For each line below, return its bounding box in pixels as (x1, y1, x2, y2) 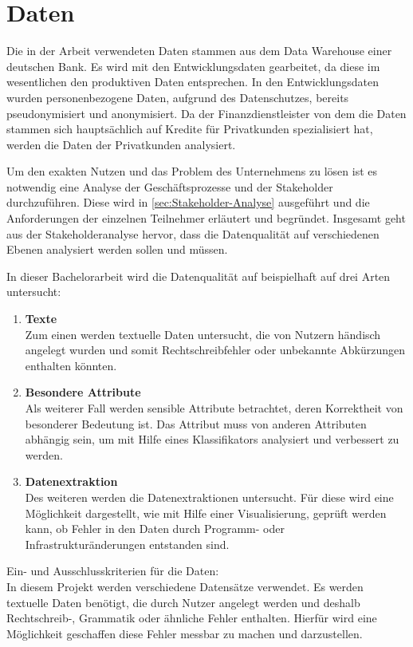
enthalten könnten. (25, 357, 117, 373)
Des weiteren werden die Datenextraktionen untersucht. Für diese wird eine (25, 488, 394, 505)
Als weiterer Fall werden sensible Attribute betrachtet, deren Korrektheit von (25, 400, 403, 416)
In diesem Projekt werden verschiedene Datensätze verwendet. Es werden (6, 578, 364, 594)
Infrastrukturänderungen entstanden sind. (25, 535, 230, 552)
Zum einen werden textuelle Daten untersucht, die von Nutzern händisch (25, 325, 381, 342)
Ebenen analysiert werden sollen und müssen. (6, 241, 228, 258)
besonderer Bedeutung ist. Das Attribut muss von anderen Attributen (25, 415, 367, 432)
